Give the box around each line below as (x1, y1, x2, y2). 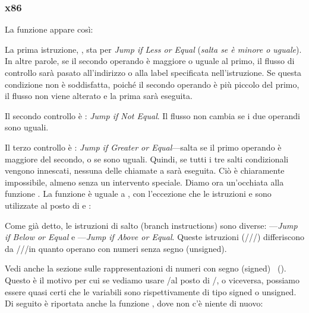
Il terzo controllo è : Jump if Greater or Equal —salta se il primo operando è (5, 140, 282, 153)
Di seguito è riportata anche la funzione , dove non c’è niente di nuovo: (5, 297, 263, 309)
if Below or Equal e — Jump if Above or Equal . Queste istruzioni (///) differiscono (5, 231, 304, 243)
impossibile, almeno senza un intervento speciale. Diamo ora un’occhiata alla (5, 175, 284, 188)
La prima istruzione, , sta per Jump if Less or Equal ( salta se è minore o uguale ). (5, 43, 302, 55)
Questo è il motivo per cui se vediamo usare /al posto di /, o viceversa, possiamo (5, 273, 300, 286)
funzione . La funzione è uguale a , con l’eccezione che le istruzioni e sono (5, 187, 272, 200)
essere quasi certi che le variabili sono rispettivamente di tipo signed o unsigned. (5, 285, 297, 298)
